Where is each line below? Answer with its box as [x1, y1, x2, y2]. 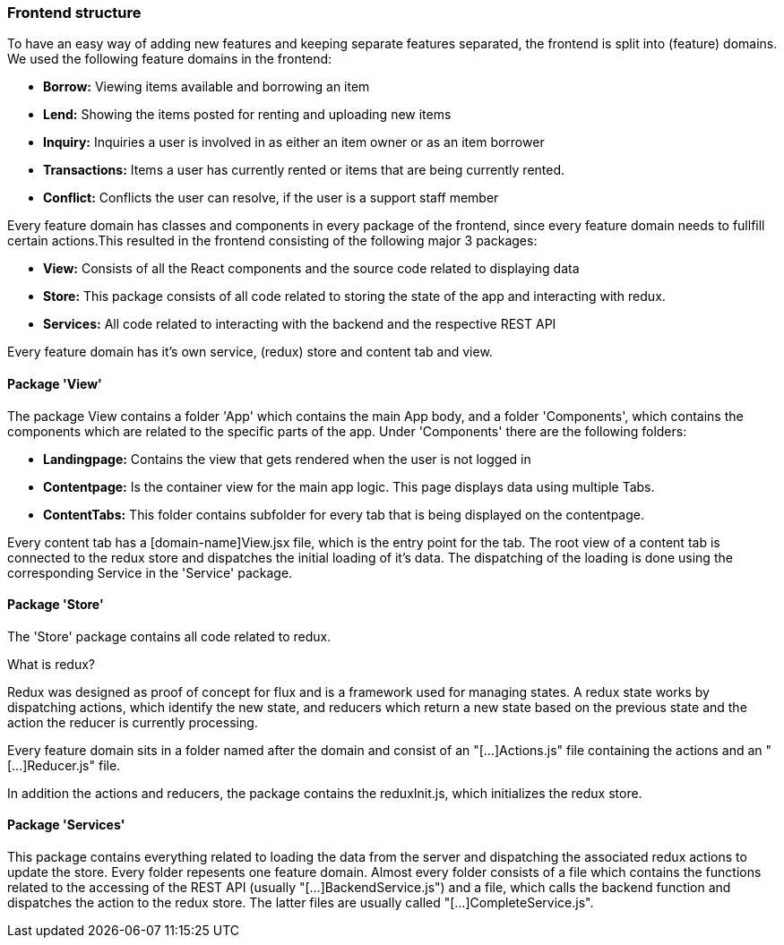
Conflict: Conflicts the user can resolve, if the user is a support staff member [43, 190, 499, 206]
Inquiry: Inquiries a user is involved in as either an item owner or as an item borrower [43, 134, 545, 150]
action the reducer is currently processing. [7, 714, 258, 730]
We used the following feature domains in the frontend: [7, 51, 332, 67]
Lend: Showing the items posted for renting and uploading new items [43, 107, 452, 123]
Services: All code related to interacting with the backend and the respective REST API [43, 316, 556, 332]
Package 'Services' [7, 817, 125, 833]
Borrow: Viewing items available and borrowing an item [43, 79, 370, 95]
